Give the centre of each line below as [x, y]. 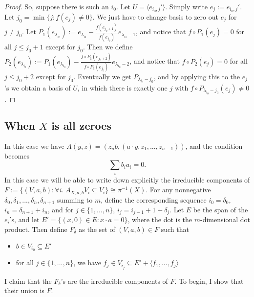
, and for [61, 209]
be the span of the [221, 209]
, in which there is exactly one [122, 88]
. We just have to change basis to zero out [155, 16]
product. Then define [36, 229]
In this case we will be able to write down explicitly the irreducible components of [127, 180]
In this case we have [34, 146]
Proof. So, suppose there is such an [57, 6]
